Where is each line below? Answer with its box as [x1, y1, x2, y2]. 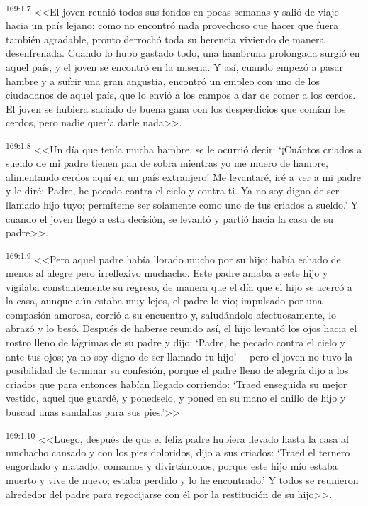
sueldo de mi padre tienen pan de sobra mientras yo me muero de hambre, [6, 155, 328, 170]
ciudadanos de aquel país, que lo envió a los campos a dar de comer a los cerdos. [6, 87, 356, 102]
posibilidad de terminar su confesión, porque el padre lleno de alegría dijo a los [6, 363, 349, 378]
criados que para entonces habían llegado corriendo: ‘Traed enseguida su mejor [6, 376, 347, 391]
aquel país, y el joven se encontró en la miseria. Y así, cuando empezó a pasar [6, 60, 344, 75]
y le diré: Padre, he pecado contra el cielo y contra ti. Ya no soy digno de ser [6, 183, 340, 198]
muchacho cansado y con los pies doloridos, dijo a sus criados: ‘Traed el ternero [6, 444, 350, 459]
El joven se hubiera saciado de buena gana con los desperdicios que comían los [6, 101, 346, 116]
